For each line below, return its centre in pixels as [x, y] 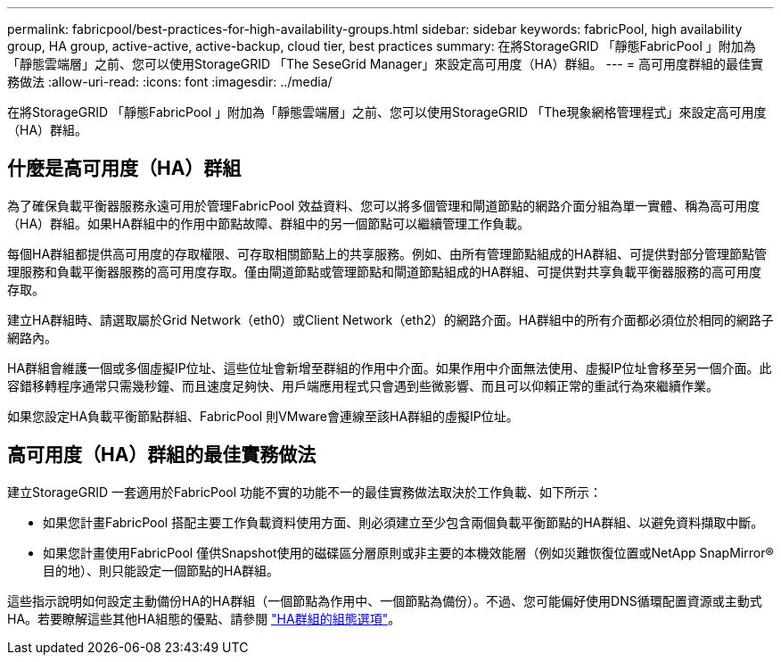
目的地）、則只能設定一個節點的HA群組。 [161, 570]
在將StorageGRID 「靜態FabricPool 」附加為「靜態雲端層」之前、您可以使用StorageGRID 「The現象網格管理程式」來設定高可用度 [387, 112]
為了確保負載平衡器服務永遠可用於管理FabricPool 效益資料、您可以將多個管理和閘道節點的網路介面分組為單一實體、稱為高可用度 [384, 205]
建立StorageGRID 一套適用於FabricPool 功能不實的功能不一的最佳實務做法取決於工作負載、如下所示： [305, 492]
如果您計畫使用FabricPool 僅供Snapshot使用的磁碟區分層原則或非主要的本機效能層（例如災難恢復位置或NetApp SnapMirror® [408, 552]
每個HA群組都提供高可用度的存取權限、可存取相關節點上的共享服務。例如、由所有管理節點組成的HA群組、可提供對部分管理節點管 [387, 253]
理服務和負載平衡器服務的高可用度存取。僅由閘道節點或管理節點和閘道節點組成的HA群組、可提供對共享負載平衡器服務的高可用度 [385, 271]
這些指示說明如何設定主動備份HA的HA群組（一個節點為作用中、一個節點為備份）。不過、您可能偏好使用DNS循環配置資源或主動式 [385, 600]
